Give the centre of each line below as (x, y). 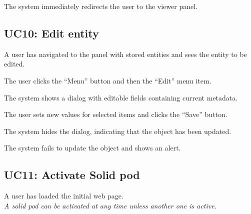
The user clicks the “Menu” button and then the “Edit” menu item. (108, 80)
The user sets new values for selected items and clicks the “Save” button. (116, 114)
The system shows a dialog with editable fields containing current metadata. (121, 97)
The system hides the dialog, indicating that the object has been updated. (118, 131)
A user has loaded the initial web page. (64, 196)
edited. (14, 64)
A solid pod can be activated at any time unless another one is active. (110, 205)
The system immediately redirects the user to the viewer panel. (101, 6)
